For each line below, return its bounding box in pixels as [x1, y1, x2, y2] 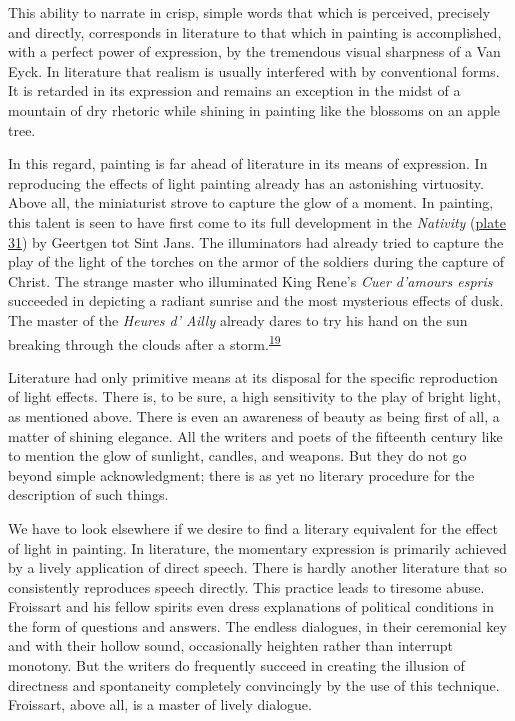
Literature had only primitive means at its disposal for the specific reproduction [8, 366, 498, 387]
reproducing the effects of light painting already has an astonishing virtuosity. [8, 172, 484, 193]
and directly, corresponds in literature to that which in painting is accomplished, [8, 21, 502, 42]
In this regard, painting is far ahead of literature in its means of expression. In [8, 153, 488, 174]
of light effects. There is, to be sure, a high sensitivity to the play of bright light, [8, 386, 501, 407]
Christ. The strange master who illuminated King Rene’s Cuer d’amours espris [8, 270, 493, 291]
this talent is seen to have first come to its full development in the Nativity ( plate [8, 211, 506, 232]
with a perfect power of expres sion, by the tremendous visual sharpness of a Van [8, 41, 501, 62]
